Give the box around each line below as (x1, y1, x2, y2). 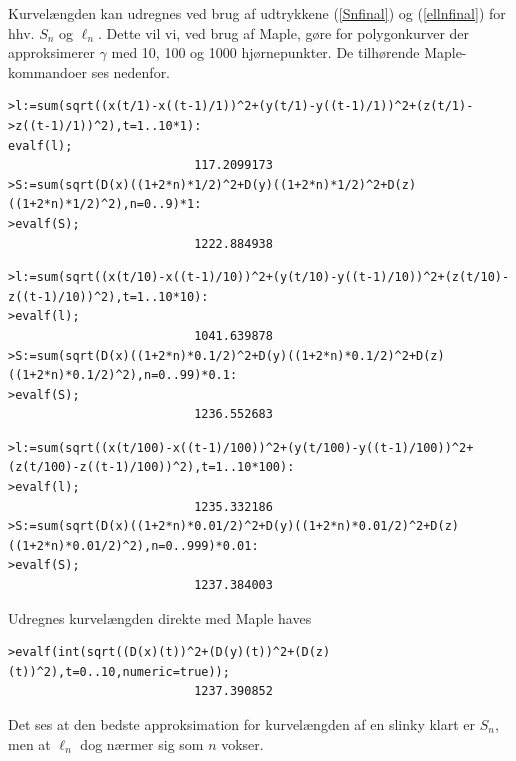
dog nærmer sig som (80, 733, 204, 754)
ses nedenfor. (91, 61, 171, 82)
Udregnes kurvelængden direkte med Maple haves (8, 607, 312, 628)
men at (8, 733, 51, 754)
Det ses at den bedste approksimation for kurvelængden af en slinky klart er (8, 714, 476, 734)
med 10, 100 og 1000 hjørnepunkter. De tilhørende (111, 42, 420, 63)
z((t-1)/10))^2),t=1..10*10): (8, 289, 209, 304)
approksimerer (8, 42, 95, 63)
